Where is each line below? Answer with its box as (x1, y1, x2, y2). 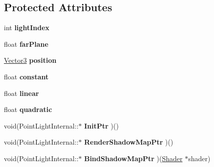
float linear (4, 88, 39, 98)
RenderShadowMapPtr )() (84, 137, 173, 147)
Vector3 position (4, 55, 57, 65)
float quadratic (4, 104, 52, 114)
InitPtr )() (84, 120, 119, 130)
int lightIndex (4, 22, 50, 33)
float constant (4, 71, 49, 81)
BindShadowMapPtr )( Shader (84, 153, 183, 163)
